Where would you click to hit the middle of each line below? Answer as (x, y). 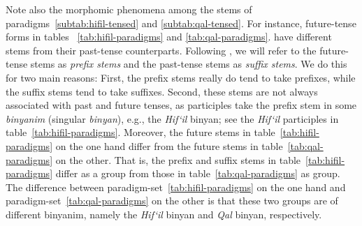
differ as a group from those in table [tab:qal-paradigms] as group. (198, 173)
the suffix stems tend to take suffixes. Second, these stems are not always (162, 91)
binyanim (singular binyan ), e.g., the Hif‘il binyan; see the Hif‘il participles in (172, 118)
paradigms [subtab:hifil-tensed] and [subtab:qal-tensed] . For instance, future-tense (181, 23)
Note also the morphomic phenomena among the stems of (129, 9)
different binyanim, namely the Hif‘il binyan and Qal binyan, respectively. (164, 214)
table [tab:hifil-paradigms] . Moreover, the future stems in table (140, 132)
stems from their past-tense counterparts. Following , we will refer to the (161, 50)
